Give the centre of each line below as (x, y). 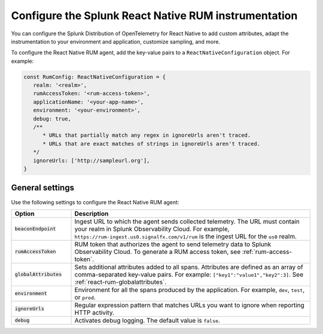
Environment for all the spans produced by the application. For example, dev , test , (190, 290)
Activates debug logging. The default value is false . (147, 320)
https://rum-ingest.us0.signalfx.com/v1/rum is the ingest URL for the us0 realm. (186, 236)
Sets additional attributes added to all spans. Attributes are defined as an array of (189, 267)
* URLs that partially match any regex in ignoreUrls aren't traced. (147, 135)
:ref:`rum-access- (267, 252)
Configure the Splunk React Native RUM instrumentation (154, 16)
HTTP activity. (95, 312)
